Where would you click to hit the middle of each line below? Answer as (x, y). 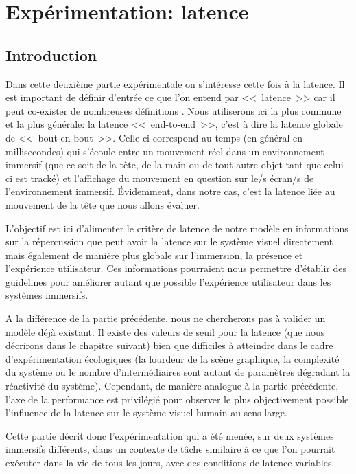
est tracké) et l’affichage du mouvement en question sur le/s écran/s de (165, 178)
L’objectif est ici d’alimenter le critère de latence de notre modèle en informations (177, 228)
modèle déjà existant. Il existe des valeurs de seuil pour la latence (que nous (165, 331)
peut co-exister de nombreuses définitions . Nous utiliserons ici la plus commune (174, 110)
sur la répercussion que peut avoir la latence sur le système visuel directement (169, 241)
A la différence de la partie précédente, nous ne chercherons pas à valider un (166, 318)
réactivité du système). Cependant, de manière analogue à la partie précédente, (172, 386)
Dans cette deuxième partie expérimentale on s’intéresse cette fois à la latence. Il (175, 83)
